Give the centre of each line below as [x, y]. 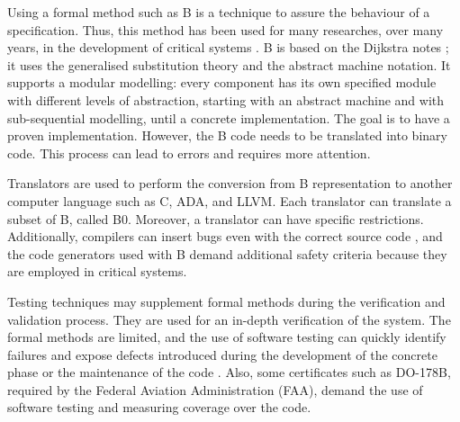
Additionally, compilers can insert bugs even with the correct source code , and [225, 236]
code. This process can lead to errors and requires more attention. [189, 153]
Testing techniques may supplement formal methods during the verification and [226, 301]
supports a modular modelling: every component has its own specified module [222, 82]
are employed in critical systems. [97, 271]
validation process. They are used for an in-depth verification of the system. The [229, 319]
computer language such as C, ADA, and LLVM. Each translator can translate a [230, 200]
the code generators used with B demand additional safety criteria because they [227, 253]
